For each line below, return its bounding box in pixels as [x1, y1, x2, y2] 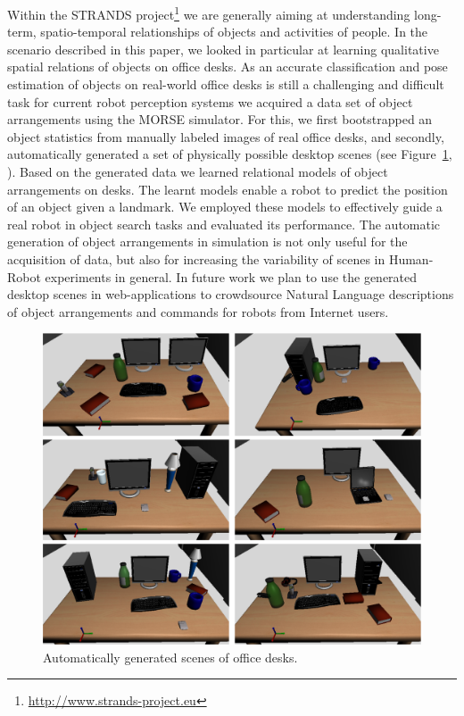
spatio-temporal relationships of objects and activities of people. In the [40, 22, 428, 41]
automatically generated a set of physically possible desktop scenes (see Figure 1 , [7, 145, 452, 163]
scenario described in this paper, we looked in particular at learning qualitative [7, 39, 439, 58]
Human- [388, 249, 434, 268]
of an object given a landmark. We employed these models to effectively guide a [7, 197, 443, 216]
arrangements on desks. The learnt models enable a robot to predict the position [7, 179, 448, 198]
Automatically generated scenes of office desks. [43, 647, 298, 666]
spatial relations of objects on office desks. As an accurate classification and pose [7, 57, 448, 76]
